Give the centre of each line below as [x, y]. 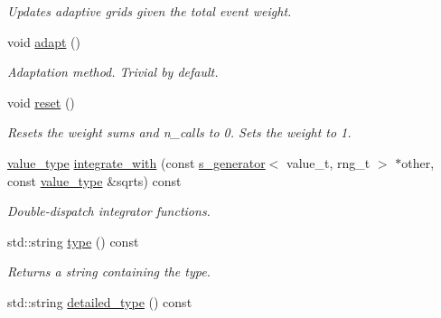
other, [418, 162]
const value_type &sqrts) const [94, 180]
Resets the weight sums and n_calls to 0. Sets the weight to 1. [179, 132]
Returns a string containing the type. [109, 271]
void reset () [41, 102]
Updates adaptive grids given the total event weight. [150, 11]
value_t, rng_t [328, 162]
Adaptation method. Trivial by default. [113, 72]
